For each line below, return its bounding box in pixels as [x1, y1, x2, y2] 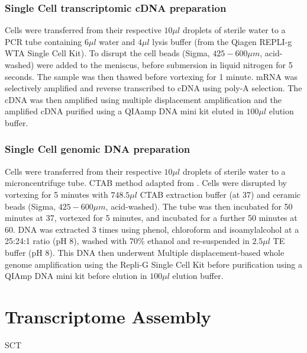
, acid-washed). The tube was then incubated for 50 [105, 200, 293, 212]
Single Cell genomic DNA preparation [5, 142, 190, 156]
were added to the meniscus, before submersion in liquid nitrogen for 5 [37, 59, 293, 70]
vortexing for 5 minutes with [5, 188, 108, 200]
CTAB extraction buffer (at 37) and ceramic [140, 188, 300, 200]
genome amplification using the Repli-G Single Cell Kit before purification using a [5, 258, 303, 270]
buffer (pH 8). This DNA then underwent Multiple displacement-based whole [5, 246, 285, 258]
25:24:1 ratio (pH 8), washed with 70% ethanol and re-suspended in [5, 235, 250, 247]
